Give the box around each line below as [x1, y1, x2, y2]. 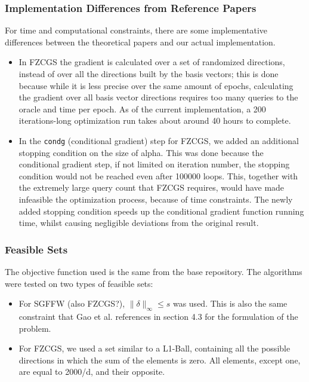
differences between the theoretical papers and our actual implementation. [5, 35, 276, 48]
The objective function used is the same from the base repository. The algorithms [5, 265, 302, 277]
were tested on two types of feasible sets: [5, 277, 153, 289]
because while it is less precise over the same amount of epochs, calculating [18, 79, 293, 91]
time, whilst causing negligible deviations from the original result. [18, 216, 259, 229]
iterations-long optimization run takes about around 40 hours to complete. [18, 114, 291, 127]
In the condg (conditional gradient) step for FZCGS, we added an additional [18, 134, 299, 146]
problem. [18, 322, 51, 334]
